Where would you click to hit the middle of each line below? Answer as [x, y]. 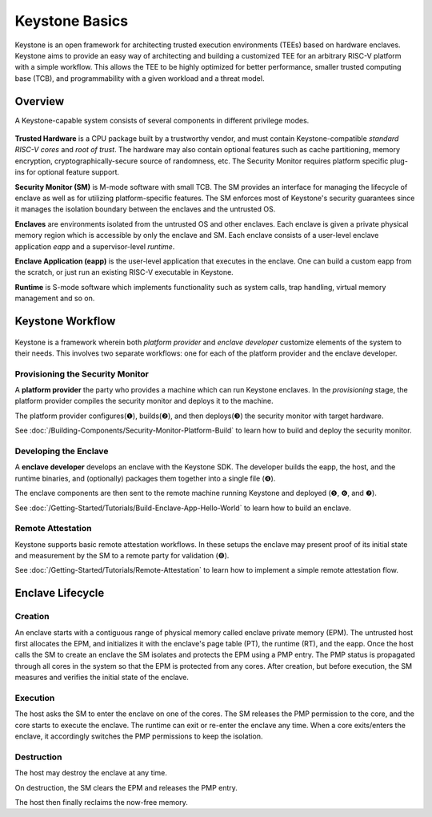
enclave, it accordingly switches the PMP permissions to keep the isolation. [139, 736]
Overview [40, 101]
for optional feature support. [73, 172]
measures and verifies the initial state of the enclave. [102, 678]
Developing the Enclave [62, 451]
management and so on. [55, 298]
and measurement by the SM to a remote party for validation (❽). [122, 556]
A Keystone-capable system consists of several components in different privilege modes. [162, 120]
